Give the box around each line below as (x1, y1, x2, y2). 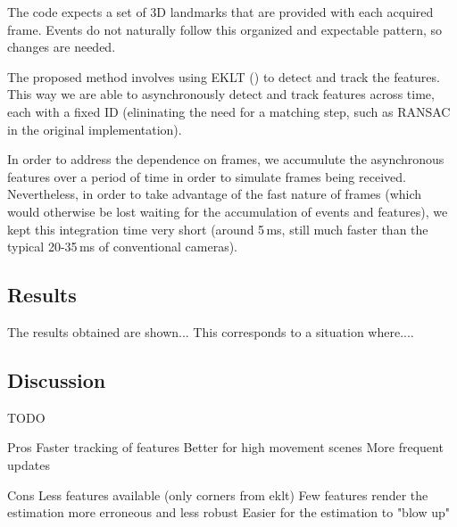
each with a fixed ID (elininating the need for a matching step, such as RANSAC (7, 102, 451, 120)
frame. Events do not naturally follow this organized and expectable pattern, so (7, 20, 443, 38)
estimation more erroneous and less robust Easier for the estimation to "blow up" (7, 503, 450, 522)
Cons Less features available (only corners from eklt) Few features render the (7, 485, 428, 504)
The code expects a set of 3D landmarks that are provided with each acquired (7, 3, 434, 21)
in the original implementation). (7, 119, 182, 138)
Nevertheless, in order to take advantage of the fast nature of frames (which (7, 185, 422, 203)
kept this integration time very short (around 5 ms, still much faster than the (7, 219, 428, 238)
